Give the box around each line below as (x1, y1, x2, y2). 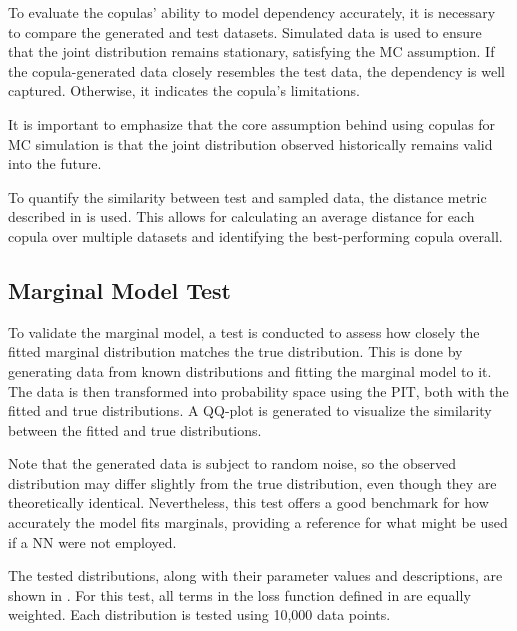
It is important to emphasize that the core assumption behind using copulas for (8, 113, 496, 134)
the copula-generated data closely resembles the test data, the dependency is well (8, 60, 506, 81)
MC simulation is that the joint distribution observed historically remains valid (8, 133, 493, 154)
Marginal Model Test (8, 274, 231, 305)
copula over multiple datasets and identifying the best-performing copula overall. (8, 225, 503, 246)
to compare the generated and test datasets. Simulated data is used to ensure (8, 21, 482, 42)
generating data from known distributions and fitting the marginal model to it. (8, 360, 492, 381)
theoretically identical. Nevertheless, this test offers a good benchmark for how (8, 492, 489, 513)
